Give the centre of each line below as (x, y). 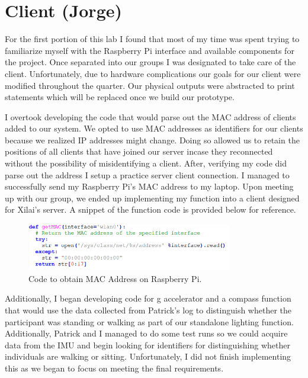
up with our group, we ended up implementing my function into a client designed (152, 198)
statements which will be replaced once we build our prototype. (120, 97)
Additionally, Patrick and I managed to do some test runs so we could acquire (146, 333)
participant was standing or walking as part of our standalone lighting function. (149, 321)
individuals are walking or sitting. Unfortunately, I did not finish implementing (148, 356)
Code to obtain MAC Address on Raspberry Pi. (115, 278)
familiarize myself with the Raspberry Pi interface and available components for (150, 50)
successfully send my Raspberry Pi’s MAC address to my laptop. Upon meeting (149, 186)
